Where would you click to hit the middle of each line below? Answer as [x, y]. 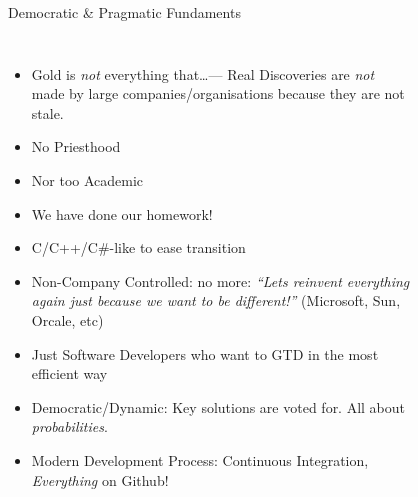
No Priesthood [76, 146]
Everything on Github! [100, 479]
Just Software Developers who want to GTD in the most [205, 353]
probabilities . [69, 426]
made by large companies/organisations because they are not [218, 93]
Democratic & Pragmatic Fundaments [124, 12]
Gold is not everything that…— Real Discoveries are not [203, 73]
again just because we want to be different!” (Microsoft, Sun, [216, 300]
